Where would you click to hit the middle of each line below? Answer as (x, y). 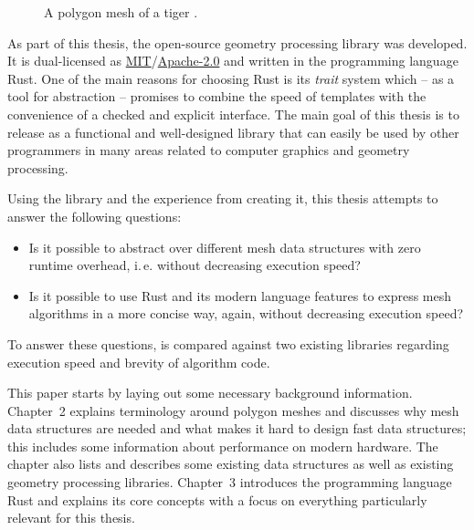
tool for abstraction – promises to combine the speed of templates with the (217, 96)
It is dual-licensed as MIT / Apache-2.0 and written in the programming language (233, 61)
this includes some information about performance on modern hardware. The (223, 446)
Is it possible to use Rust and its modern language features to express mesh (240, 295)
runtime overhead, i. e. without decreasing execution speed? (195, 265)
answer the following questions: (95, 216)
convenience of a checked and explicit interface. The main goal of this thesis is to (233, 114)
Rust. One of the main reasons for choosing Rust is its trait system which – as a (231, 78)
